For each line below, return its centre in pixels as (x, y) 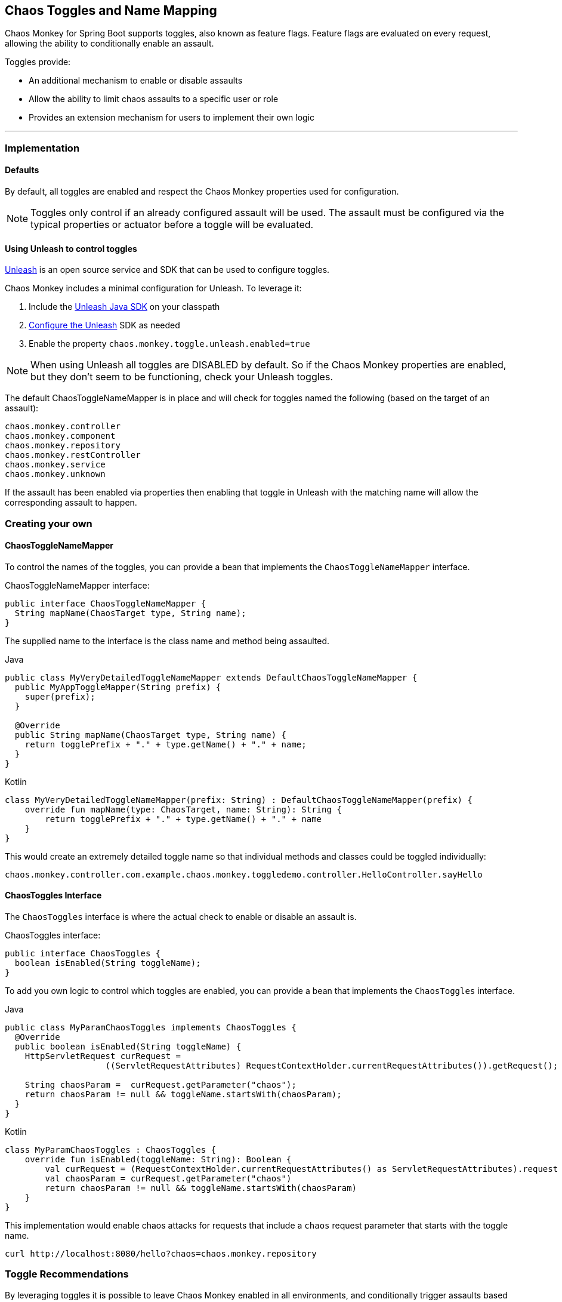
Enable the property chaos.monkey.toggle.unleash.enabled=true (169, 344)
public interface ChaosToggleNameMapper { (106, 603)
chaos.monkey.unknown (55, 474)
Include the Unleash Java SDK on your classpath (124, 307)
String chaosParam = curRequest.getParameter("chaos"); (160, 1085)
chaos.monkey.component (60, 436)
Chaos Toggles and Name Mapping (111, 10)
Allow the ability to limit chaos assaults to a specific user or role (154, 99)
